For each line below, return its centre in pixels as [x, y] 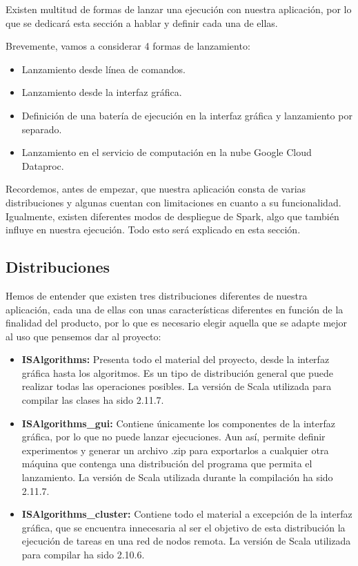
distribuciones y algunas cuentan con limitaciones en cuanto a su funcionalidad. [173, 202]
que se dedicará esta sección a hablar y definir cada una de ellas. [142, 22]
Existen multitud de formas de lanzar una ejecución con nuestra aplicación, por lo [179, 9]
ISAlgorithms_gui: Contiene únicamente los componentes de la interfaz [178, 423]
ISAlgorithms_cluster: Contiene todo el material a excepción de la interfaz [187, 514]
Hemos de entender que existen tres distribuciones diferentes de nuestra [157, 295]
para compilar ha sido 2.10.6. [83, 555]
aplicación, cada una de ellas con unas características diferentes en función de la [175, 309]
